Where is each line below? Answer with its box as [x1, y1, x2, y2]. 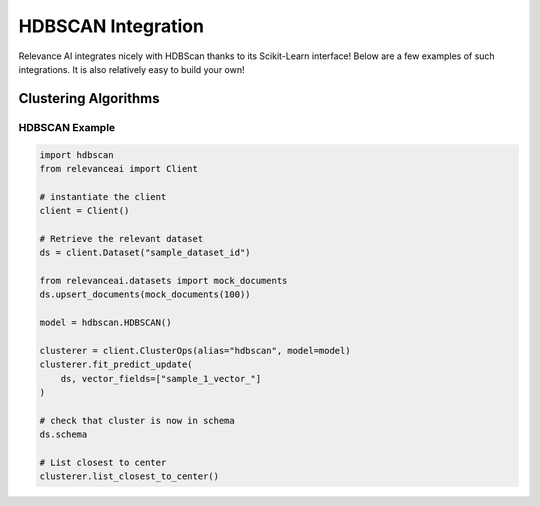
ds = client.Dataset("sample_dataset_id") [39, 247, 251, 259]
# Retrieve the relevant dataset [39, 233, 204, 244]
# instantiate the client [39, 191, 167, 202]
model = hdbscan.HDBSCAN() [39, 317, 172, 329]
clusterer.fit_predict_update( [39, 359, 194, 370]
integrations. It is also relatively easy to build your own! [18, 63, 245, 75]
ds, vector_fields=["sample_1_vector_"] [60, 373, 262, 384]
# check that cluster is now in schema [39, 415, 235, 426]
